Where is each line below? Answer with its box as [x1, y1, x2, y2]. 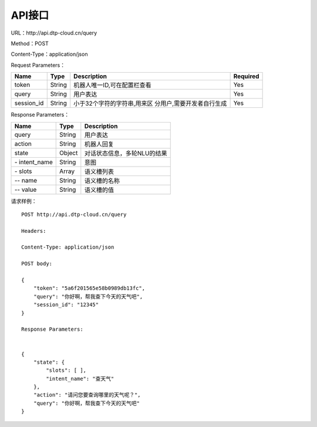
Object [59, 148, 78, 157]
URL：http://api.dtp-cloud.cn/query [11, 29, 97, 36]
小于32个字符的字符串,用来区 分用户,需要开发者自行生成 [73, 100, 227, 108]
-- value [14, 185, 37, 194]
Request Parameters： [11, 62, 66, 69]
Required [233, 72, 259, 80]
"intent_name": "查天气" [46, 375, 114, 382]
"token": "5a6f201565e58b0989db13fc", [33, 285, 146, 292]
